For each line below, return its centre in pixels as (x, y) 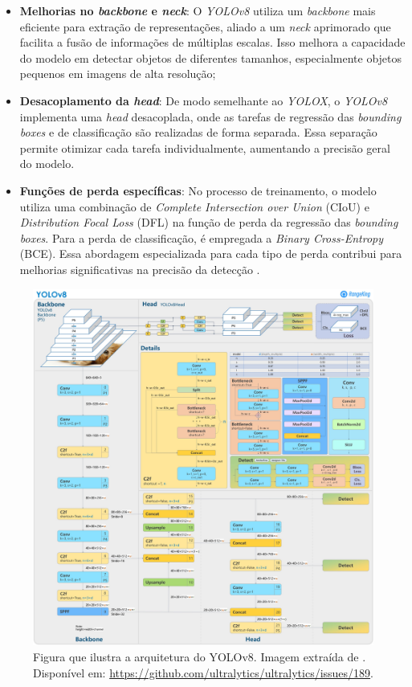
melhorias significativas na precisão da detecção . (140, 269)
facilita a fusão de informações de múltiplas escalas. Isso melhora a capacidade (212, 42)
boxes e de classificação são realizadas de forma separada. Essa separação (198, 132)
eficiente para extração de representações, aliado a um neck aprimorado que (205, 26)
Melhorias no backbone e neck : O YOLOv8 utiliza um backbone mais (198, 10)
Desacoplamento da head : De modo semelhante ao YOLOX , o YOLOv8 (204, 100)
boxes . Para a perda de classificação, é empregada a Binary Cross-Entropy (202, 237)
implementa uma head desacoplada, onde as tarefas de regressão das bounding (210, 116)
